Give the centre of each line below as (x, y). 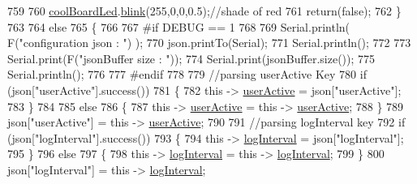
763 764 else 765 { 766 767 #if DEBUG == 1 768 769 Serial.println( (179, 26)
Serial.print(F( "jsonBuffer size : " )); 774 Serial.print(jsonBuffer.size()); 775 (191, 58)
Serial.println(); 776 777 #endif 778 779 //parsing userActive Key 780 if (187, 74)
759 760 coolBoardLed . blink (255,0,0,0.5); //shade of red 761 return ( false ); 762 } (204, 11)
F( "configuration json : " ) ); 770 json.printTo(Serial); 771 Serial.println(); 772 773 (209, 43)
